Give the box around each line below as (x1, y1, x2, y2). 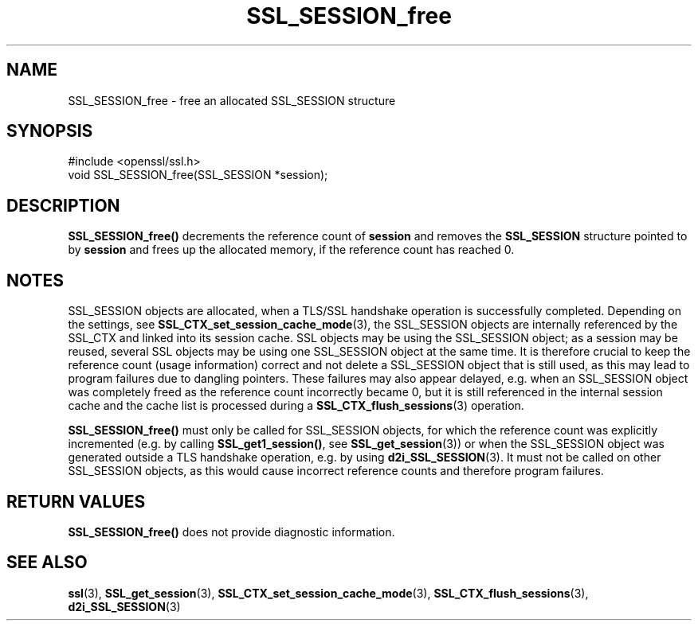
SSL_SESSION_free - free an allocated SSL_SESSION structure (68, 93, 396, 107)
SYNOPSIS (6, 121, 93, 142)
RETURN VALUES (6, 491, 146, 512)
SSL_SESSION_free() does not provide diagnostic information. (68, 524, 395, 539)
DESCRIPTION (6, 195, 120, 216)
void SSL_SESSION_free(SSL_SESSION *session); (68, 168, 328, 182)
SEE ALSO (6, 552, 88, 573)
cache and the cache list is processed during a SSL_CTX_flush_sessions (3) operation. (68, 399, 524, 413)
